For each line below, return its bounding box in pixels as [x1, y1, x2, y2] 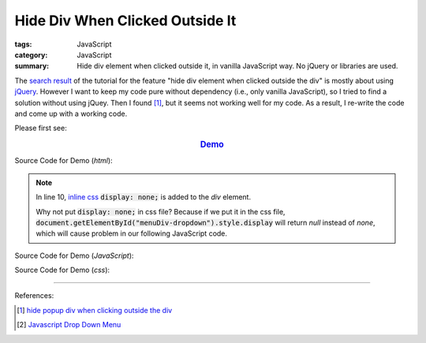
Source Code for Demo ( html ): [14, 156, 114, 166]
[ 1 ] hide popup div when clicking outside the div [17, 305, 173, 315]
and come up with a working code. [14, 109, 128, 118]
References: [14, 291, 54, 300]
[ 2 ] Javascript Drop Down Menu [17, 320, 121, 330]
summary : [14, 62, 50, 71]
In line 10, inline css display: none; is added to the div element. [35, 192, 252, 202]
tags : [14, 39, 32, 49]
